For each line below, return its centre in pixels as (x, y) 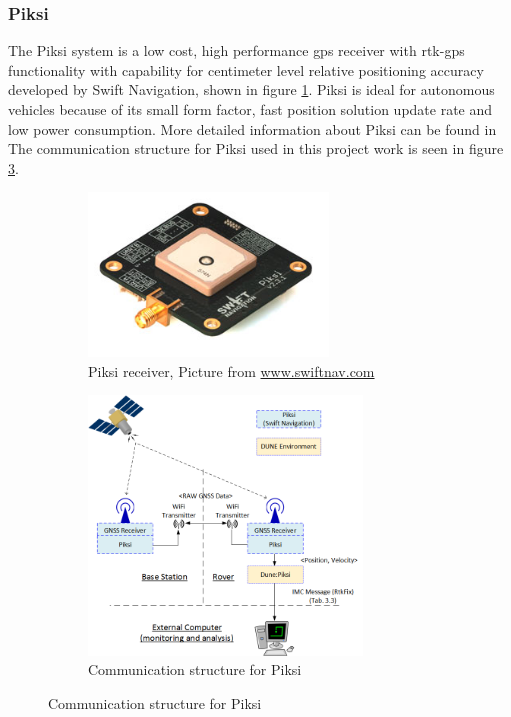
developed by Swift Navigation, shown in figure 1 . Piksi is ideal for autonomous (251, 89)
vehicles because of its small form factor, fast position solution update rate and (250, 109)
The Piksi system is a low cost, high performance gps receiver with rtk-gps (236, 50)
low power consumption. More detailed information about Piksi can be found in (252, 128)
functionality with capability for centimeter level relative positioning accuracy (246, 69)
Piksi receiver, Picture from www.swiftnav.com (231, 370)
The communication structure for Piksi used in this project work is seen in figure (256, 148)
